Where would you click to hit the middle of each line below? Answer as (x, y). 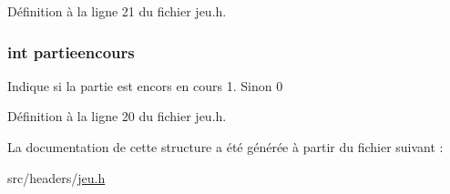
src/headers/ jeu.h (56, 177)
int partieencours (71, 51)
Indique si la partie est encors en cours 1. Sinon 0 (145, 85)
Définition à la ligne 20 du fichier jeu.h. (117, 116)
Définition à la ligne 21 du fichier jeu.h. (117, 11)
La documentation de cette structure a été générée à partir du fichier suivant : (225, 147)
